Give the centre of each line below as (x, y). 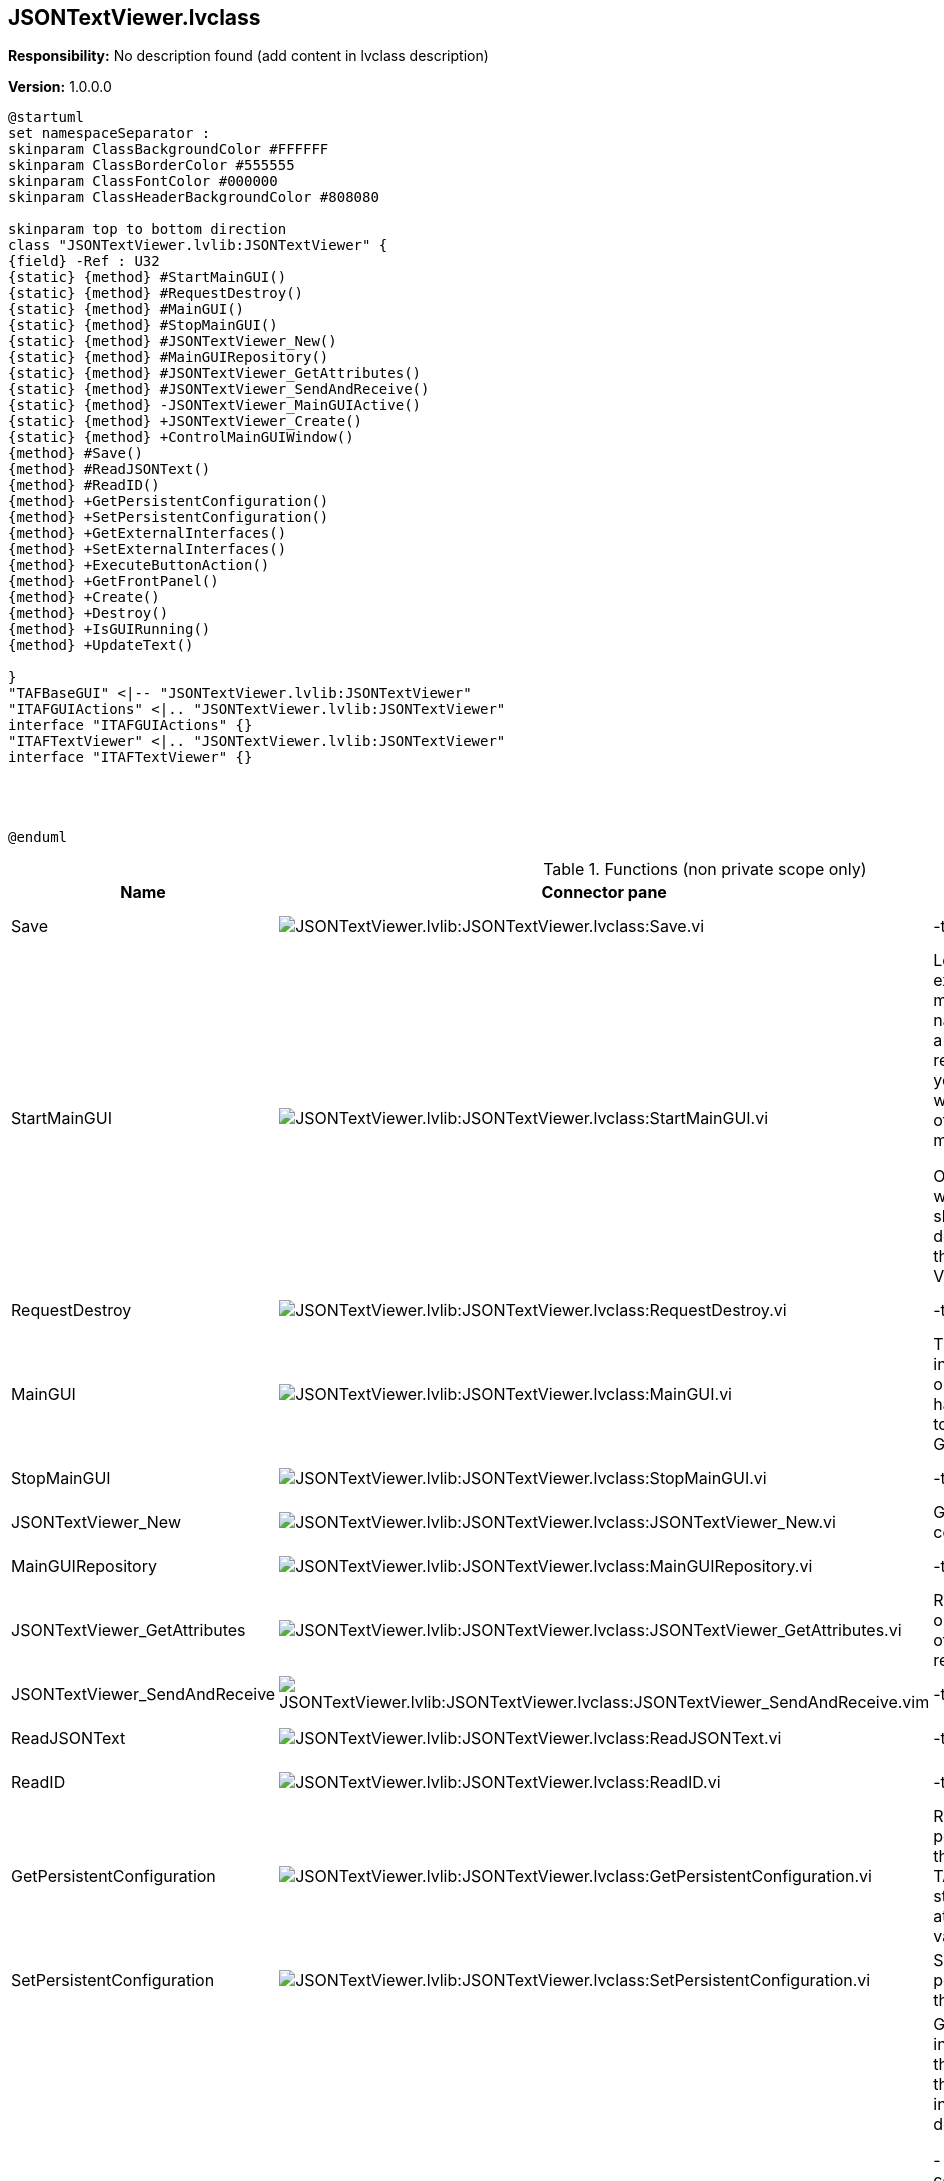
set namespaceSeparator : (109, 133)
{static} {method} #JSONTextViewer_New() (172, 341)
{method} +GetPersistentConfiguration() (168, 501)
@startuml (46, 117)
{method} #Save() (75, 453)
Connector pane (604, 892)
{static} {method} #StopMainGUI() (143, 325)
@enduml (38, 837)
